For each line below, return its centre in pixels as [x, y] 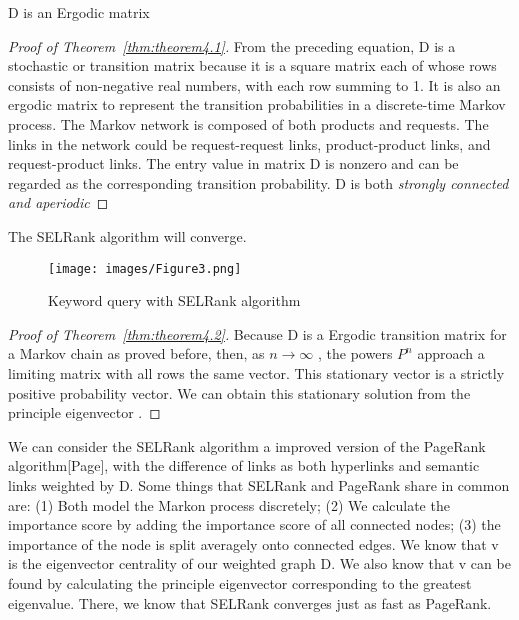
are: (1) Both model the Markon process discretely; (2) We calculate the [229, 504]
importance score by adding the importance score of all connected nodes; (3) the [254, 524]
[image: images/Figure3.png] [145, 268]
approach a [451, 353]
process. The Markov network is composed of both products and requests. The [248, 123]
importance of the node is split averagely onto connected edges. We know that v [253, 543]
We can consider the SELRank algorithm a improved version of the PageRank [247, 445]
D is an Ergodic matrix [79, 12]
